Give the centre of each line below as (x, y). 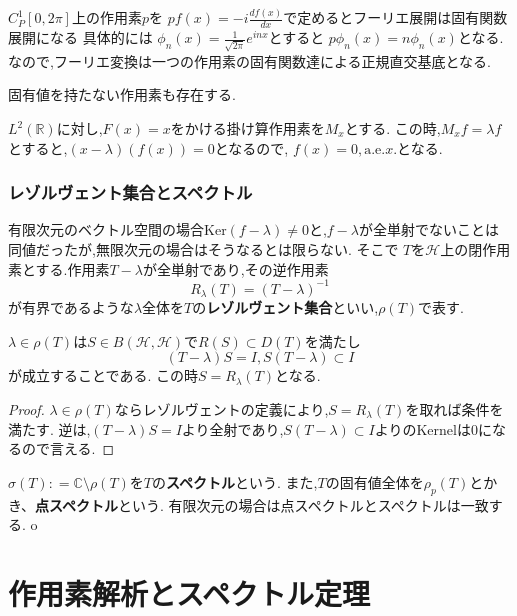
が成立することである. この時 (103, 375)
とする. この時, (392, 128)
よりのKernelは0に (433, 428)
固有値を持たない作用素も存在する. (122, 94)
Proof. (26, 408)
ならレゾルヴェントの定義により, (221, 408)
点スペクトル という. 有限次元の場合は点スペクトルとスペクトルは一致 (262, 504)
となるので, (251, 147)
